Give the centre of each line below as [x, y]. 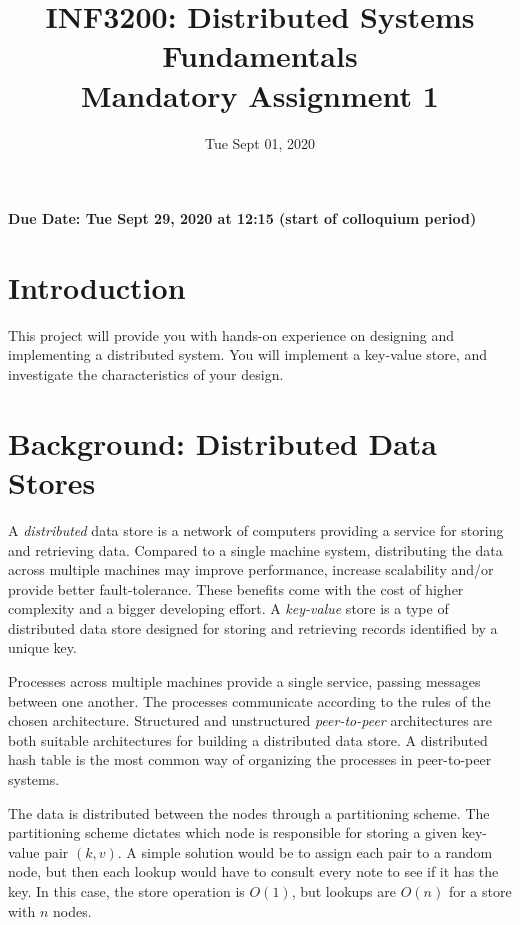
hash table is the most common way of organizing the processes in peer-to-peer [250, 759]
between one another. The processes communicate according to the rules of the [249, 700]
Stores [52, 481]
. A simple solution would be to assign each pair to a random [305, 851]
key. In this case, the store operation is [126, 891]
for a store [480, 891]
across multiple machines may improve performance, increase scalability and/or [251, 569]
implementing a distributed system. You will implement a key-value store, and [248, 354]
